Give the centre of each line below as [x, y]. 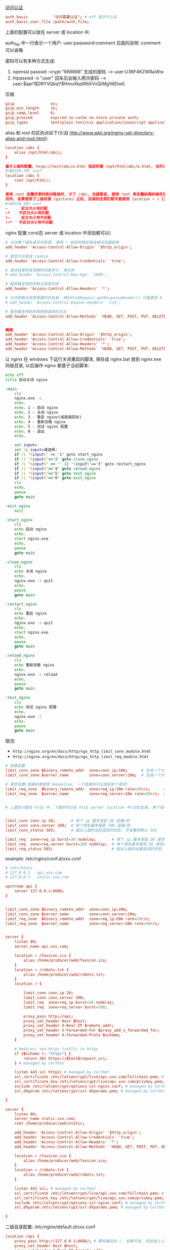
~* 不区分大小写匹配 [27, 213]
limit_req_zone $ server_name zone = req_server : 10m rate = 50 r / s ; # [86, 794]
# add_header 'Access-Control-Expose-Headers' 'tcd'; [63, 302]
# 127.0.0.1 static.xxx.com [37, 877]
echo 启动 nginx [31, 529]
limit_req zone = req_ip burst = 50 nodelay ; [69, 1002]
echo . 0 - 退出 [30, 431]
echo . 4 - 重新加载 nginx [40, 422]
